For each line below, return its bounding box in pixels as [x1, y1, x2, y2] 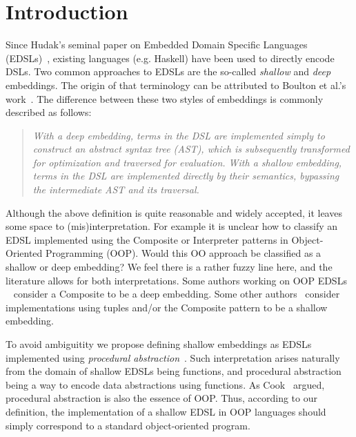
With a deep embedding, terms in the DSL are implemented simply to [32, 128, 325, 142]
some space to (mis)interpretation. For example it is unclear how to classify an [6, 219, 338, 233]
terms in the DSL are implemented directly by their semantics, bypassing [32, 168, 339, 183]
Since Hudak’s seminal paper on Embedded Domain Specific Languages [6, 37, 308, 52]
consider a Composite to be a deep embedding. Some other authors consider [13, 287, 340, 301]
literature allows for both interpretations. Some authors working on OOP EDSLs [6, 273, 347, 287]
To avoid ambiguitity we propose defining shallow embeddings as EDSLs [6, 337, 312, 351]
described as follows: [6, 105, 92, 119]
